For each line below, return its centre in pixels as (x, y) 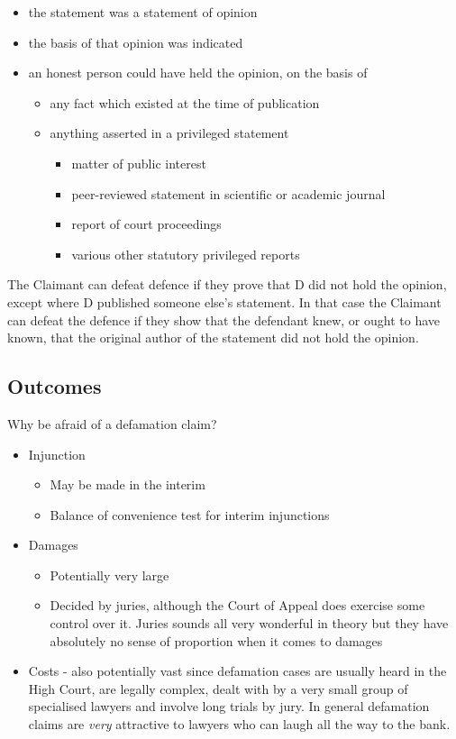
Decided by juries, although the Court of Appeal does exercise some (237, 605)
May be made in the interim (128, 484)
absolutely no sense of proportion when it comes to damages (216, 640)
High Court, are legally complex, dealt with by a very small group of (218, 688)
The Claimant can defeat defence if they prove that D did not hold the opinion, (227, 284)
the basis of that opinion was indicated (136, 42)
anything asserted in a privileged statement (169, 133)
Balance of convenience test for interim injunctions (190, 514)
